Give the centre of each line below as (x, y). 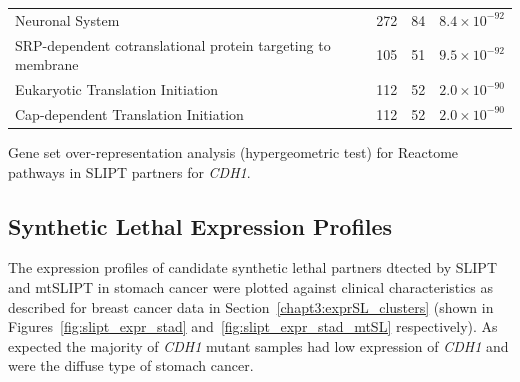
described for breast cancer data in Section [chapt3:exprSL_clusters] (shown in (251, 306)
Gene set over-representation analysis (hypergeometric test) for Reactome (233, 151)
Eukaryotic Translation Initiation (117, 89)
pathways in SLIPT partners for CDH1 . (129, 171)
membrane (47, 64)
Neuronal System (67, 19)
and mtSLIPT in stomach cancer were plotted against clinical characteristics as (251, 286)
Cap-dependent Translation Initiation (129, 113)
